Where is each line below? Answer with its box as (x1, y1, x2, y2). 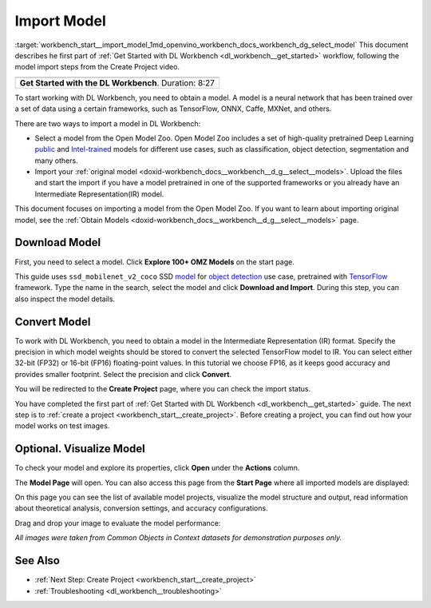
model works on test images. (14, 421, 110, 431)
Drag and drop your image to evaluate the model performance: (14, 518, 221, 527)
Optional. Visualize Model (14, 442, 145, 455)
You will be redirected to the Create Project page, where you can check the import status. (14, 384, 311, 394)
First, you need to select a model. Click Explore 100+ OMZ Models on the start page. (14, 256, 295, 267)
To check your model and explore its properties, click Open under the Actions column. (14, 463, 300, 473)
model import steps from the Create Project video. (14, 62, 180, 72)
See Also (14, 554, 60, 567)
